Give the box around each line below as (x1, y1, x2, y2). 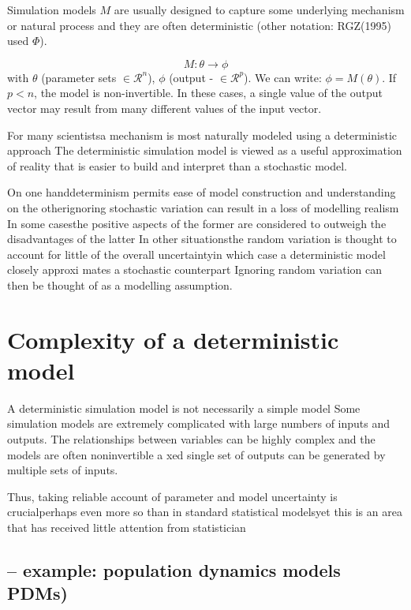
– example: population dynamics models (7, 557, 341, 582)
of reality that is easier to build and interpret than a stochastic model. (7, 157, 347, 174)
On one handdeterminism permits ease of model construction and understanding (7, 184, 396, 200)
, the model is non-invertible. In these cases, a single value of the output (34, 84, 383, 101)
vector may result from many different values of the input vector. (7, 99, 322, 116)
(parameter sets (41, 69, 117, 85)
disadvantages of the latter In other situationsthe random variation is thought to (7, 230, 397, 247)
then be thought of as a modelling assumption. (7, 276, 233, 293)
